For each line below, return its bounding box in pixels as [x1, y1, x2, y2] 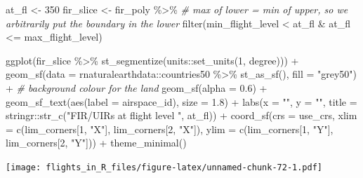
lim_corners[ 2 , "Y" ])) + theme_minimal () [6, 135, 187, 150]
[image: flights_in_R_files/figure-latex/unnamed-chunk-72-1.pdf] [6, 162, 323, 172]
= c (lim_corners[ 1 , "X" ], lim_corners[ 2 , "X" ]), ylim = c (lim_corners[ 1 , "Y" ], [6, 121, 334, 136]
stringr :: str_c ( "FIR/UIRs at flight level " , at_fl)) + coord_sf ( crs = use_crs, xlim [6, 108, 357, 123]
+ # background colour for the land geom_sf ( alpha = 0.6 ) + [6, 80, 268, 95]
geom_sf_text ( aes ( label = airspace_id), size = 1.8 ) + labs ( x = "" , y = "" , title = [6, 94, 357, 109]
